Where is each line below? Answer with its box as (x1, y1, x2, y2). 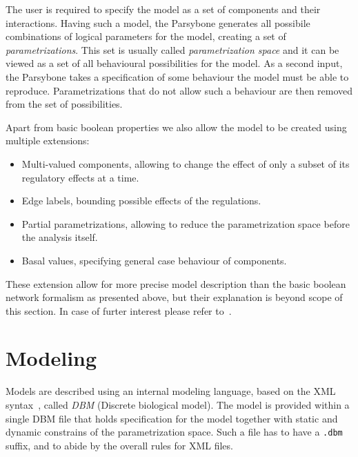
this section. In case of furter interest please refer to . (6, 303, 232, 318)
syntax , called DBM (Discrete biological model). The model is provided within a (6, 398, 350, 411)
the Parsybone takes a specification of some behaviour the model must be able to (6, 69, 349, 84)
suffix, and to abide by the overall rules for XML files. (6, 438, 233, 452)
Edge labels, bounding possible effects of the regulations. (21, 193, 261, 208)
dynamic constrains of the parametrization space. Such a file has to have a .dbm (6, 425, 343, 439)
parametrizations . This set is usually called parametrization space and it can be (6, 42, 339, 57)
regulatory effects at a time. (21, 170, 139, 184)
